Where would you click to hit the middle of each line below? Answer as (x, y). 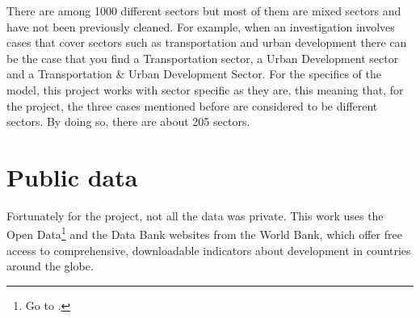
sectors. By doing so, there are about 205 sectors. (128, 121)
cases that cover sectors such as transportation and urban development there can (207, 42)
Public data (72, 176)
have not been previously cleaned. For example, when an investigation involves (201, 26)
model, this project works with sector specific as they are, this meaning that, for (205, 89)
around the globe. (50, 266)
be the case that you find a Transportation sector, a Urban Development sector (203, 58)
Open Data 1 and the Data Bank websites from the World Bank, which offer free (204, 233)
